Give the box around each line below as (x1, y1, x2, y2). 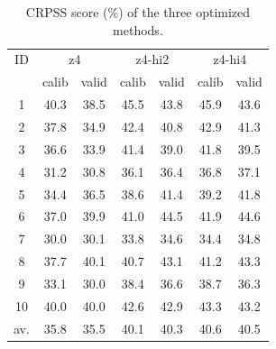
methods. (113, 20, 163, 39)
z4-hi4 (213, 50, 247, 69)
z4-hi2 (135, 50, 170, 69)
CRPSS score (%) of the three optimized (25, 3, 251, 21)
